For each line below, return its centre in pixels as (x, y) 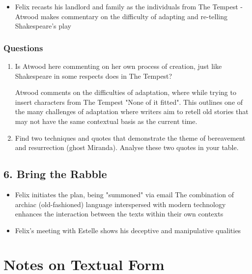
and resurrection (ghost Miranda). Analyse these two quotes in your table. (127, 147)
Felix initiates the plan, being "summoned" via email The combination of (125, 194)
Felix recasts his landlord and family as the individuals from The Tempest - (129, 6)
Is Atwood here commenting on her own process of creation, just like (118, 66)
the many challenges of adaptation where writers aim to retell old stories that (132, 111)
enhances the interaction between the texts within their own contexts (119, 214)
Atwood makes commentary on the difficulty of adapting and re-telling (121, 16)
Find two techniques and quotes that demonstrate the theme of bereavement (130, 137)
